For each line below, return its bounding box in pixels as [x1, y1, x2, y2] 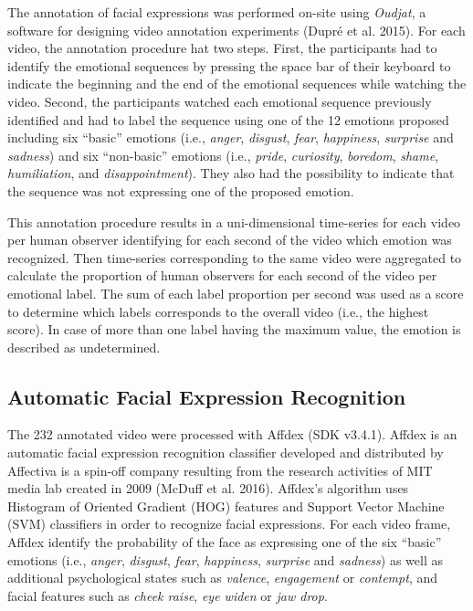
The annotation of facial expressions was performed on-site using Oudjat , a [7, 3, 426, 21]
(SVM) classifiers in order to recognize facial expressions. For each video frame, [7, 514, 451, 533]
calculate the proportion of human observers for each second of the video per [7, 266, 437, 285]
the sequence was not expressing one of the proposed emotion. [7, 181, 354, 200]
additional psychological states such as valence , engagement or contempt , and [7, 568, 437, 587]
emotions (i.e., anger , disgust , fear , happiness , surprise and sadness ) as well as [7, 550, 444, 569]
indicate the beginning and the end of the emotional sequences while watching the [7, 74, 467, 93]
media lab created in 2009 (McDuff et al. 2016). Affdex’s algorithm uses [7, 479, 409, 498]
